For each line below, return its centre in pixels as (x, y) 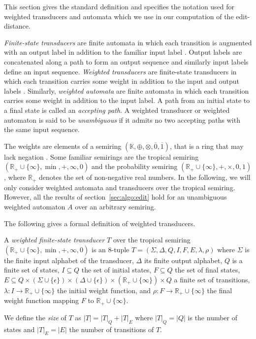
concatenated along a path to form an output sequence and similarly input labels (126, 61)
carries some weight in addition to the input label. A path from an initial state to (127, 100)
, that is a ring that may (207, 146)
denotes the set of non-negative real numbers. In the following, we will (145, 177)
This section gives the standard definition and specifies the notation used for (119, 6)
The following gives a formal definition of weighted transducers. (100, 223)
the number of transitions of (112, 329)
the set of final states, (208, 270)
